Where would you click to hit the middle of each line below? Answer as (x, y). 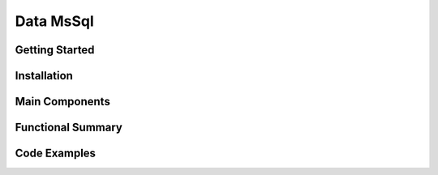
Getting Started (55, 50)
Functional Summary (69, 128)
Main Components (63, 102)
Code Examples (56, 154)
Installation (44, 76)
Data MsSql (55, 21)
